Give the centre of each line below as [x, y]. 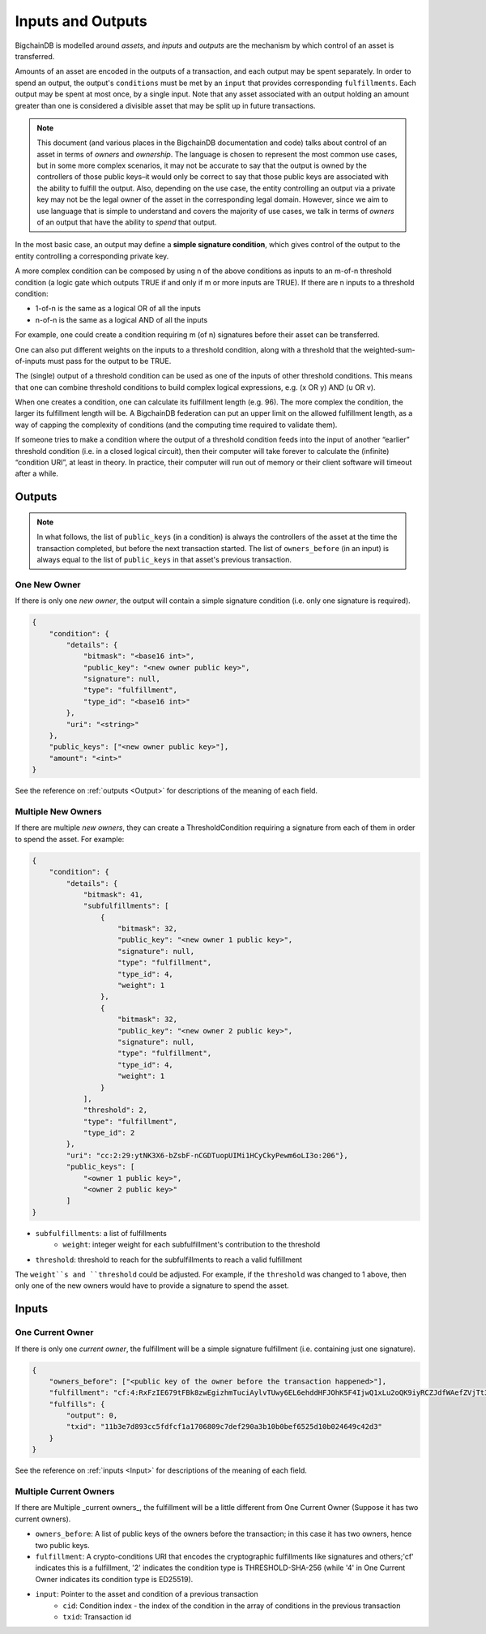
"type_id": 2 [109, 1133]
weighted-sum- [389, 349]
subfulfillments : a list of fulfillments [101, 1233]
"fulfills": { [77, 1404]
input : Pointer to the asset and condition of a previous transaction [147, 1594]
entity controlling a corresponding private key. [92, 256]
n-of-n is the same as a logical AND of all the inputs [122, 319]
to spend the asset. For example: [70, 839]
